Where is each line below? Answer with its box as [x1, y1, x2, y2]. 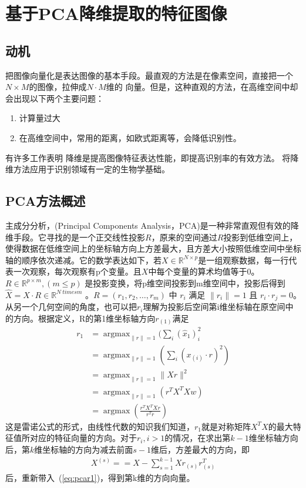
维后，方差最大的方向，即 [151, 443, 250, 456]
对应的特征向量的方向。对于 [29, 432, 137, 444]
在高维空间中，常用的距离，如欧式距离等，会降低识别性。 [19, 131, 241, 143]
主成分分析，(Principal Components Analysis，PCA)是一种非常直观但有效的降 [5, 219, 299, 231]
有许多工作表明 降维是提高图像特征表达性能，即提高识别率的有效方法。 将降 [5, 151, 299, 163]
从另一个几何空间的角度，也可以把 [5, 300, 137, 313]
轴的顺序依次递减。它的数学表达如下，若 [5, 253, 162, 266]
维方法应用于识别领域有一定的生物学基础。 [5, 163, 170, 175]
